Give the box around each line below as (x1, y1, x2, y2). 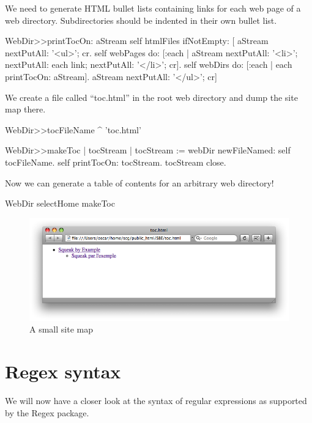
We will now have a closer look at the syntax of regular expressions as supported (5, 394, 307, 407)
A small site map (29, 323, 93, 336)
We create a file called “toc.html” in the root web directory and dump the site (5, 90, 298, 103)
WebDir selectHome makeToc (5, 197, 115, 210)
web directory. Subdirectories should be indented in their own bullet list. (5, 13, 277, 26)
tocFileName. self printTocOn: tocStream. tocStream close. (5, 155, 226, 168)
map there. (5, 103, 46, 116)
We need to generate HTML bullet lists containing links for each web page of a (5, 2, 301, 14)
